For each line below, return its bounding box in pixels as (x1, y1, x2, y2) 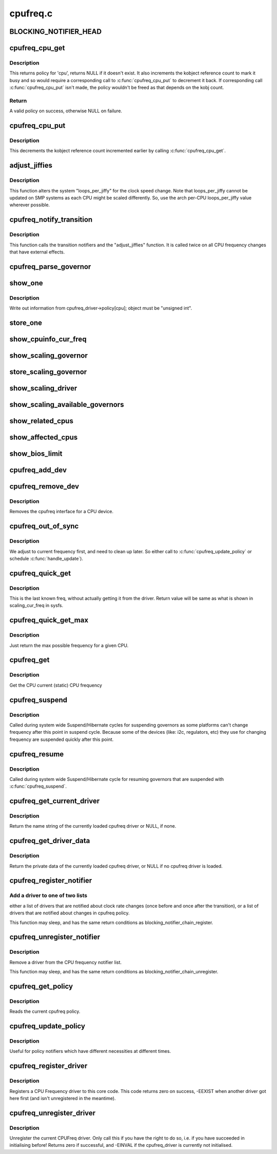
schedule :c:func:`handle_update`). (9, 555, 83, 561)
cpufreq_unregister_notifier (9, 933, 101, 942)
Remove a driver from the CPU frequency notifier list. (9, 959, 122, 965)
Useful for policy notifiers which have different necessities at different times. (9, 1048, 171, 1054)
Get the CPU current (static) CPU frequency (9, 682, 103, 688)
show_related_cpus (9, 416, 74, 425)
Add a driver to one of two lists (9, 892, 87, 899)
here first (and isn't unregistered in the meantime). (9, 1095, 116, 1101)
